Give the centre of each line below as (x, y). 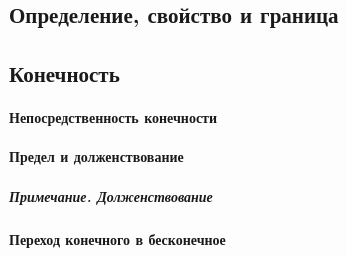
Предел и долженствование (96, 156)
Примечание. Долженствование (111, 195)
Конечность (64, 73)
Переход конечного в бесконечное (117, 238)
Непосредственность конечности (113, 117)
